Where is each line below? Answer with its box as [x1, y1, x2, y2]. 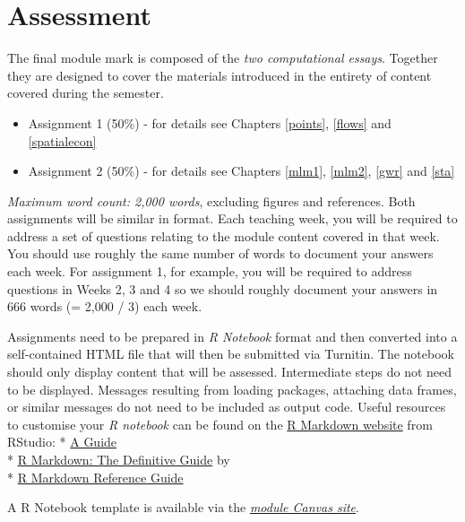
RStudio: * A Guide [7, 432, 117, 451]
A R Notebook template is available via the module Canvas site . [7, 498, 359, 517]
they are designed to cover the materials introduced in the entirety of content [7, 65, 432, 84]
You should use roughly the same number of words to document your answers [7, 244, 434, 263]
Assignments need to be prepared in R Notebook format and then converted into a [7, 326, 458, 345]
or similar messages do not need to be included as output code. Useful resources [7, 397, 446, 416]
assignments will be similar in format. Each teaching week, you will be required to [7, 209, 458, 228]
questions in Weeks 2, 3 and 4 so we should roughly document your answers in [7, 279, 438, 298]
